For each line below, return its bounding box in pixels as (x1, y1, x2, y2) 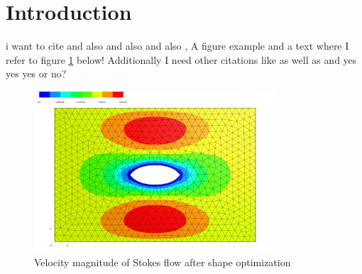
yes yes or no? (6, 66, 67, 81)
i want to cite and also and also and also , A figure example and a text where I (6, 38, 349, 53)
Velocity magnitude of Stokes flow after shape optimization (34, 254, 291, 269)
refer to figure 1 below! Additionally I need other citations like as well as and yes (6, 52, 357, 67)
